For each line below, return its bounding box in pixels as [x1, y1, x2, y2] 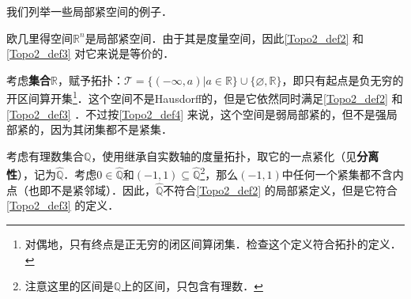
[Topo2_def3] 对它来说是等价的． [6, 45, 175, 62]
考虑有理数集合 [6, 147, 84, 164]
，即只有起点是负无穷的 [281, 71, 404, 88]
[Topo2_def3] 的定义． [6, 197, 119, 214]
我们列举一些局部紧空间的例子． [6, 3, 172, 19]
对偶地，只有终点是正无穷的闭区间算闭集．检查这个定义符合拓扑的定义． [25, 236, 402, 252]
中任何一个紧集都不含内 [281, 166, 404, 183]
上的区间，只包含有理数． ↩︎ [121, 278, 263, 294]
